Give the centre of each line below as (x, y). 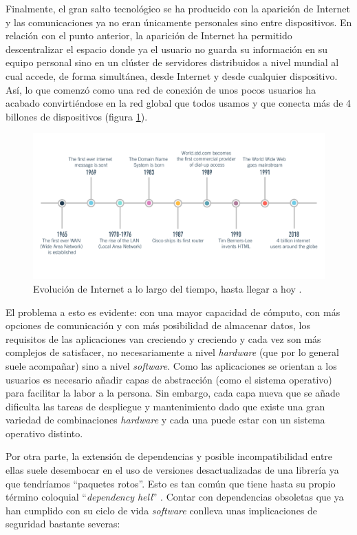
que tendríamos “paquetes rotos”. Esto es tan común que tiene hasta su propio (171, 483)
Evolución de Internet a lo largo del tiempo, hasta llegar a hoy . (167, 288)
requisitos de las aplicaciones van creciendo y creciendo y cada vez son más (163, 338)
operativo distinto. (44, 433)
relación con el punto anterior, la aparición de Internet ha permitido (149, 35)
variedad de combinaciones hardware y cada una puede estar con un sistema (165, 420)
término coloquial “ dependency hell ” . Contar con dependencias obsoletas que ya (175, 497)
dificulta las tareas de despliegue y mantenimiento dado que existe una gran (165, 406)
